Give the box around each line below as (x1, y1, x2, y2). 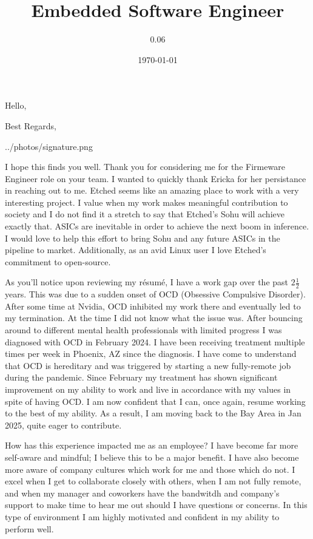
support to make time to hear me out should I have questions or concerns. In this (5, 498, 308, 511)
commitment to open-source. (5, 255, 111, 268)
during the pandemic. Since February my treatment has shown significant (5, 371, 278, 384)
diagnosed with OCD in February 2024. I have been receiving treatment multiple (5, 335, 305, 348)
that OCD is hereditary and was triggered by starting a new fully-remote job (5, 359, 291, 371)
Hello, (5, 99, 27, 112)
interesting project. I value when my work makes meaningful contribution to (5, 195, 288, 208)
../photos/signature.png (5, 140, 93, 152)
